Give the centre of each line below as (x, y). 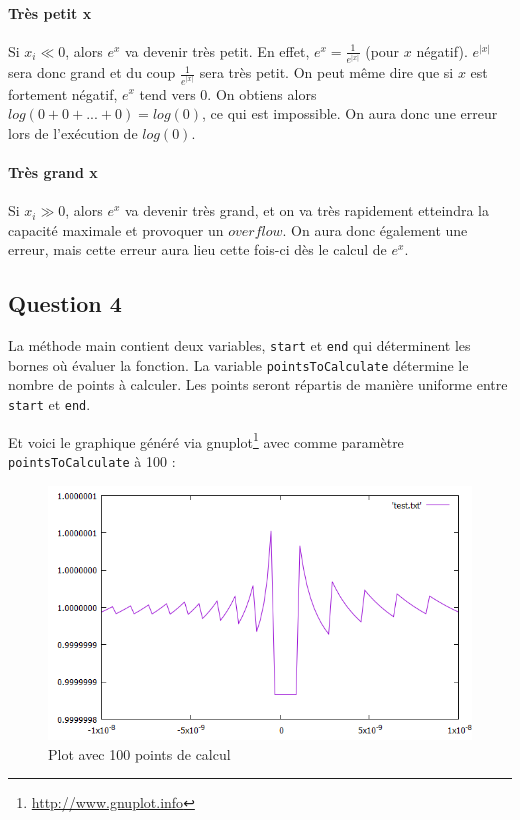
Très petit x (50, 12)
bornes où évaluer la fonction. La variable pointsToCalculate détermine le (238, 364)
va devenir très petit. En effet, (217, 50)
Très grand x (53, 171)
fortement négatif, (63, 93)
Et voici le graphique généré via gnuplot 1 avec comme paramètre (206, 440)
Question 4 (65, 303)
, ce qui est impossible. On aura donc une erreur (350, 113)
